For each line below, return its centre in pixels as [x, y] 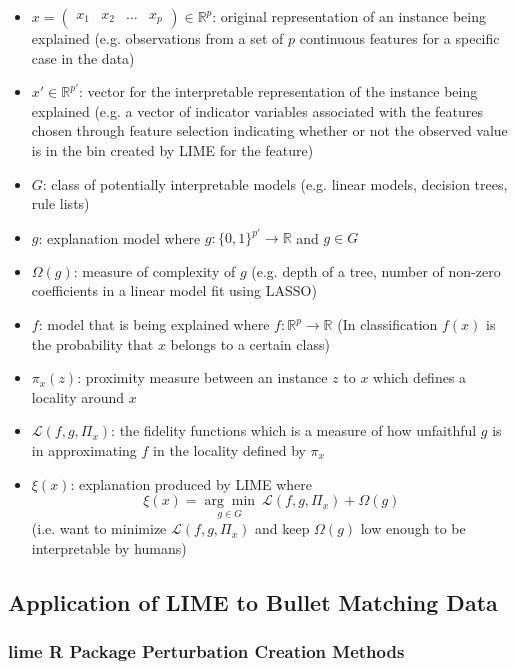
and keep [282, 528]
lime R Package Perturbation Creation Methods [206, 651]
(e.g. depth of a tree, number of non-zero [376, 270]
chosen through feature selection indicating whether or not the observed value [269, 130]
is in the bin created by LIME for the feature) [172, 149]
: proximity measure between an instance [202, 377]
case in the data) [83, 57]
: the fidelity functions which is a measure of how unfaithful [294, 430]
